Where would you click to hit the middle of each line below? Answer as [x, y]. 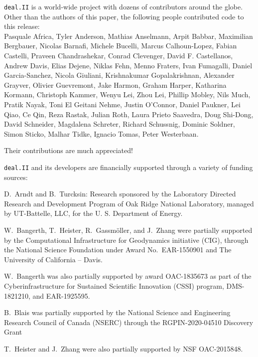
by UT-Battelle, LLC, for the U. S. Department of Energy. [93, 213]
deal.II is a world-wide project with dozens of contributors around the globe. [124, 6]
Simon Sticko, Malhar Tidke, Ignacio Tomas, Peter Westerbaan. [101, 133]
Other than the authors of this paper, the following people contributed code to [124, 16]
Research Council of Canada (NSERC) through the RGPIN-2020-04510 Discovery [129, 322]
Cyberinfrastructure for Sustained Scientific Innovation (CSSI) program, [114, 285]
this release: [22, 26]
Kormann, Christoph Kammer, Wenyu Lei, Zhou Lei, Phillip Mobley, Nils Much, [127, 94]
